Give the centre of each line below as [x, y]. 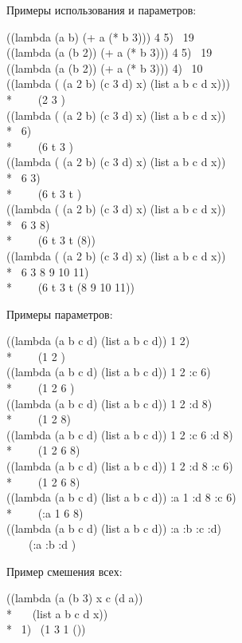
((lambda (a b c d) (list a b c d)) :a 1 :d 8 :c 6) [121, 497]
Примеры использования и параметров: [101, 10]
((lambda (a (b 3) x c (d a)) [75, 598]
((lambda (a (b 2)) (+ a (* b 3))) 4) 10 [105, 67]
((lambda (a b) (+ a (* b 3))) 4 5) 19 [100, 36]
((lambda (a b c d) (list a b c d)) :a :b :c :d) [114, 528]
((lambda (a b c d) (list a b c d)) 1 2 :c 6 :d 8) [120, 434]
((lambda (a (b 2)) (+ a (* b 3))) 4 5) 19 [109, 52]
